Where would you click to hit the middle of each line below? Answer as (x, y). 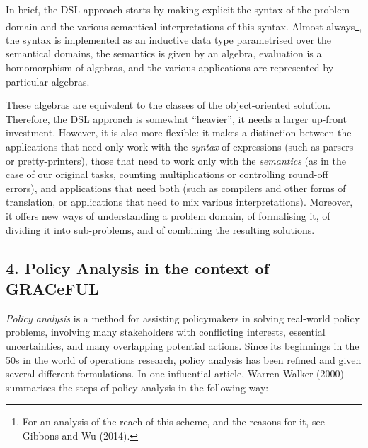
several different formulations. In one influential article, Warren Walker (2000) (175, 373)
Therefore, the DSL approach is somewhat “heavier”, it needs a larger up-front (176, 118)
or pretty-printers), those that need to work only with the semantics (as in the (176, 160)
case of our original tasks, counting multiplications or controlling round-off (167, 174)
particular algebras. (48, 81)
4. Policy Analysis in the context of (138, 267)
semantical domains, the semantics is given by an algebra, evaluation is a (164, 53)
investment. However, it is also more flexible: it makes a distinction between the (179, 132)
